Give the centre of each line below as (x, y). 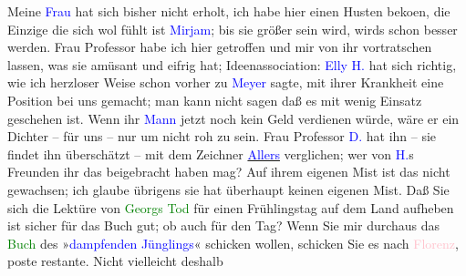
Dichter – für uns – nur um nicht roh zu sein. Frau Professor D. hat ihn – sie (222, 136)
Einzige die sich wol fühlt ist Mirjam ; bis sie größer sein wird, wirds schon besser (233, 29)
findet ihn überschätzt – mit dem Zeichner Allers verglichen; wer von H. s (211, 153)
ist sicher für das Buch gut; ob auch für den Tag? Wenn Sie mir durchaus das (224, 225)
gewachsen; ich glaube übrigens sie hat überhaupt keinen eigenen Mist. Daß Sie (228, 189)
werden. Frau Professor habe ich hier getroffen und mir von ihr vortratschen (220, 47)
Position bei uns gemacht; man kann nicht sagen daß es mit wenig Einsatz (215, 100)
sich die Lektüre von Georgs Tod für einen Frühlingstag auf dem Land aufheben (231, 207)
